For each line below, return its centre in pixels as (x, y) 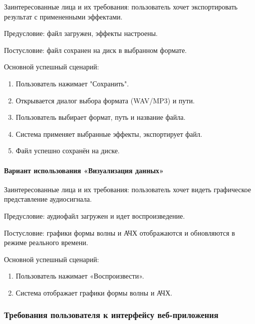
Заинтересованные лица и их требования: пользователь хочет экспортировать (121, 6)
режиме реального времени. (46, 242)
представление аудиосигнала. (48, 199)
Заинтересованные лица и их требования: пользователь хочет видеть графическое (127, 189)
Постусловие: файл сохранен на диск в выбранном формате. (96, 50)
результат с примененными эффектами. (63, 16)
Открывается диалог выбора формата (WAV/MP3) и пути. (105, 100)
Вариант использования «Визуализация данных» (84, 170)
